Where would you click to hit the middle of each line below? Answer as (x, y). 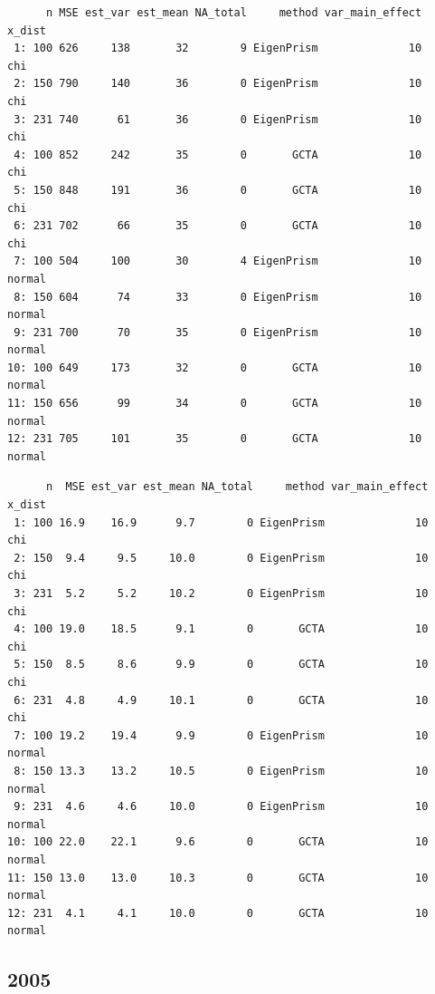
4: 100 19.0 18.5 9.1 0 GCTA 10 (221, 629)
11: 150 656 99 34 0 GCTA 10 (215, 404)
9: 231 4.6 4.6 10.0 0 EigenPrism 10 (221, 807)
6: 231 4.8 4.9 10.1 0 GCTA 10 (221, 700)
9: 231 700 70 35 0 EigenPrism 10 (218, 332)
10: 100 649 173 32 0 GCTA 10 (215, 367)
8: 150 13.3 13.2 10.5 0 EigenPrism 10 (221, 771)
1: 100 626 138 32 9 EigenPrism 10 (218, 48)
